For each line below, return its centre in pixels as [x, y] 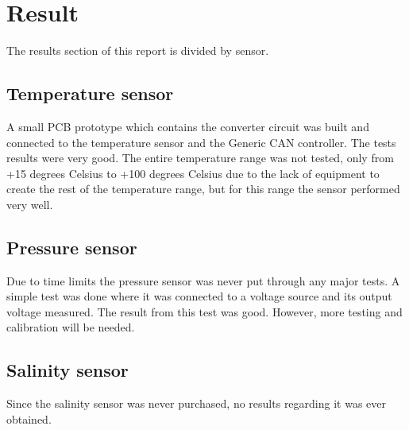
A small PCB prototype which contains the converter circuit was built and [188, 126]
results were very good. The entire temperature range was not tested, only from [200, 158]
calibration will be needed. [71, 327]
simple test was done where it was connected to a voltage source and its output [199, 296]
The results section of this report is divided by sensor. [138, 50]
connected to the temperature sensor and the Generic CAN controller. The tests [201, 142]
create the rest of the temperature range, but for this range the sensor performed [203, 189]
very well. [30, 204]
